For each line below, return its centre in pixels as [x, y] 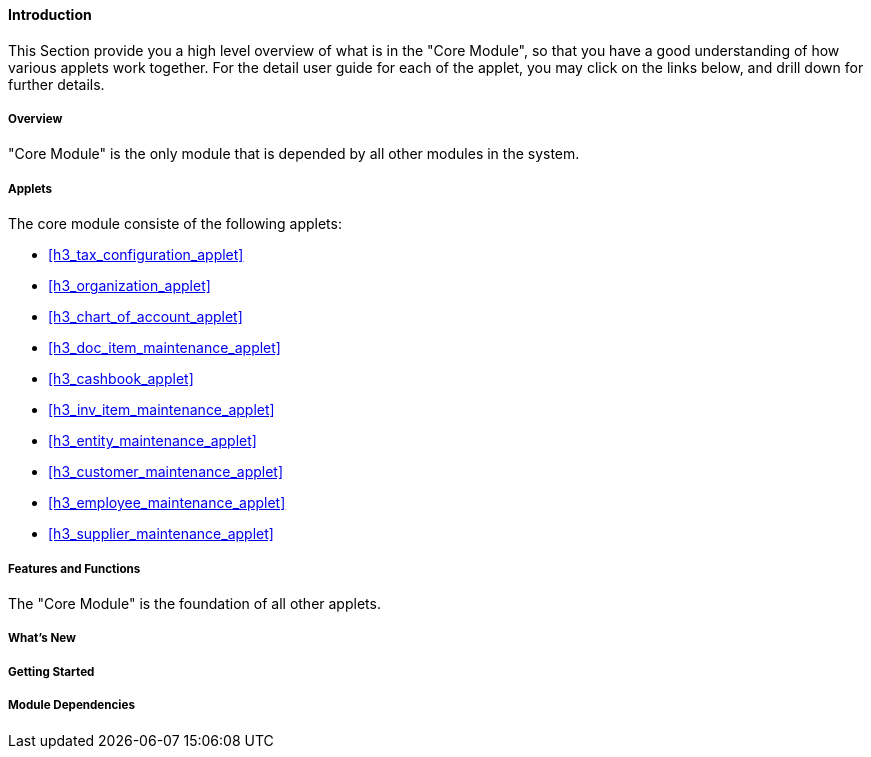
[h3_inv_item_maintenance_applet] [161, 410]
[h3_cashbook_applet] [121, 379]
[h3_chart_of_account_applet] [145, 317]
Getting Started [51, 671]
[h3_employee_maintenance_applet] [167, 503]
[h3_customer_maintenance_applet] [166, 472]
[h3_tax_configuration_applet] [146, 255]
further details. [56, 84]
